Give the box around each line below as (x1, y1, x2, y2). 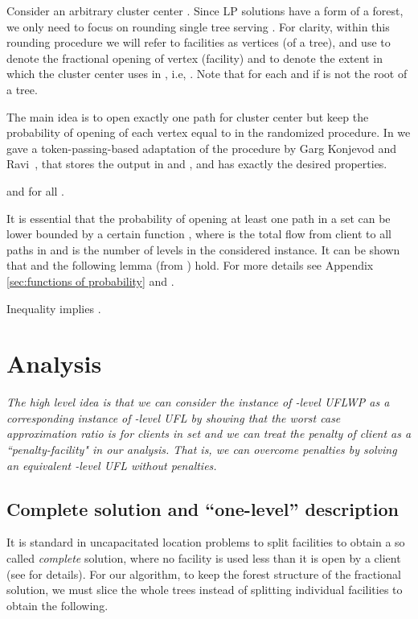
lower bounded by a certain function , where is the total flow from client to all (6, 225, 391, 242)
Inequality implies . (6, 299, 101, 316)
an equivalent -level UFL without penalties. (6, 456, 217, 473)
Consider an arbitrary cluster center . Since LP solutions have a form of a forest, (6, 2, 404, 19)
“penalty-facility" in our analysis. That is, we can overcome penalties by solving (6, 441, 397, 457)
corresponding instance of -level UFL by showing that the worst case (6, 409, 341, 426)
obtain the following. (6, 596, 109, 613)
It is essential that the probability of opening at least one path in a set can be (6, 209, 391, 226)
